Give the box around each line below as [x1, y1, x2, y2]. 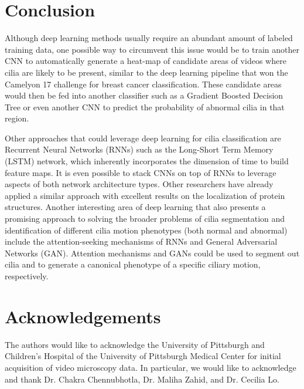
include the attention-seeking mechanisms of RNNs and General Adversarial [5, 235, 278, 248]
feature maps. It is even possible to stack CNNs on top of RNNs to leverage [5, 166, 276, 178]
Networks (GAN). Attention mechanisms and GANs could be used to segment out [5, 246, 300, 259]
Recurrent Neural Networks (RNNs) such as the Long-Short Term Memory [5, 143, 274, 155]
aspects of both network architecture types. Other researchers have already [5, 178, 274, 190]
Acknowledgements [5, 304, 161, 328]
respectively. [5, 270, 49, 282]
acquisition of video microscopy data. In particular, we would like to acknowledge [5, 361, 296, 373]
